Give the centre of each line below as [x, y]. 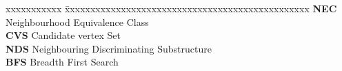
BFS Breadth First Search [62, 62]
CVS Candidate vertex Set [63, 35]
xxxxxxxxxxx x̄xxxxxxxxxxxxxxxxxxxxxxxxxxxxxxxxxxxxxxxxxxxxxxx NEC [171, 8]
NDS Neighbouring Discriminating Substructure [109, 48]
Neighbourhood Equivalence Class [77, 22]
